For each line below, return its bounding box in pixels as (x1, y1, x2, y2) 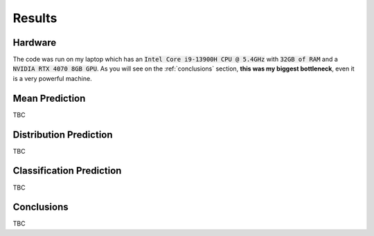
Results (12, 10, 57, 26)
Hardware (12, 37, 57, 48)
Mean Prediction (12, 92, 86, 104)
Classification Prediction (12, 165, 122, 176)
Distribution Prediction (12, 129, 114, 140)
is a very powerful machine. (12, 74, 93, 82)
